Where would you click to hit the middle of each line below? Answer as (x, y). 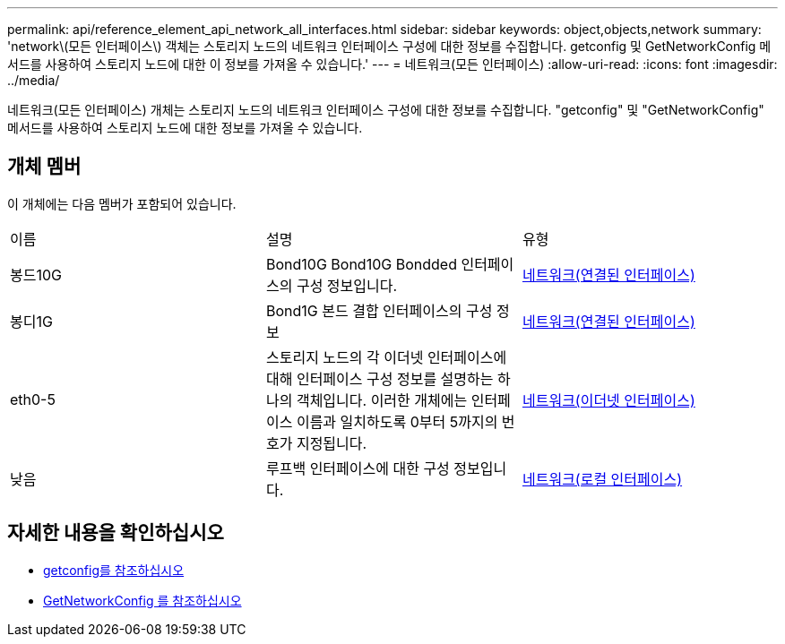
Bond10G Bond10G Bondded (361, 264)
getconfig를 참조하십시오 (114, 570)
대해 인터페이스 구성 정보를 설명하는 (380, 378)
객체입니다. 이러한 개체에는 (382, 400)
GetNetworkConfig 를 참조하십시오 (142, 600)
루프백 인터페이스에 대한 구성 (358, 468)
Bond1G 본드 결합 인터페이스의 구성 (379, 310)
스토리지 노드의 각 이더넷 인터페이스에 (386, 357)
